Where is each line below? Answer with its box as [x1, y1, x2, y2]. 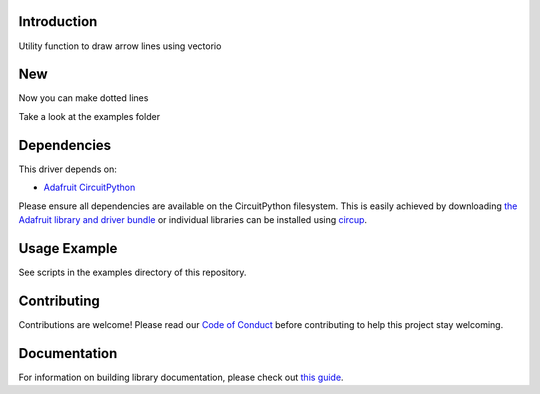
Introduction [18, 13, 98, 30]
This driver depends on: [18, 163, 117, 175]
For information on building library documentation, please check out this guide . [18, 371, 344, 383]
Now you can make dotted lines [18, 92, 149, 104]
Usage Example [18, 240, 118, 257]
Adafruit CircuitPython [43, 181, 136, 194]
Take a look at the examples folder [18, 110, 160, 122]
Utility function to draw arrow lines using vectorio [18, 40, 222, 52]
